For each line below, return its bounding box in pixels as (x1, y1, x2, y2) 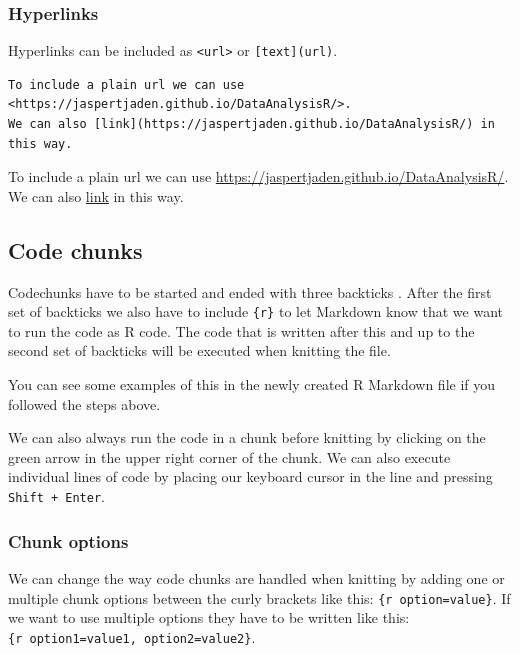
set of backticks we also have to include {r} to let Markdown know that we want (8, 301, 503, 322)
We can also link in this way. (8, 185, 184, 206)
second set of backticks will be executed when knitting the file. (8, 340, 391, 361)
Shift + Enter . (8, 486, 105, 507)
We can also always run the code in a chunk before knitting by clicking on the (8, 427, 486, 448)
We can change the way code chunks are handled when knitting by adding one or (8, 567, 505, 588)
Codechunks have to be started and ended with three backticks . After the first (8, 281, 492, 302)
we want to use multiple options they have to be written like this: (8, 607, 410, 628)
